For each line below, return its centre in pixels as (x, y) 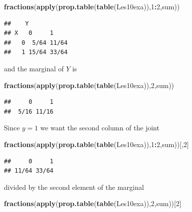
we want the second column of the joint (100, 128)
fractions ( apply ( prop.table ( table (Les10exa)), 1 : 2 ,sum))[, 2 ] (96, 144)
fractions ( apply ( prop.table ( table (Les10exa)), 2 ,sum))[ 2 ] (93, 203)
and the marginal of (34, 68)
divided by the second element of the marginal (74, 187)
